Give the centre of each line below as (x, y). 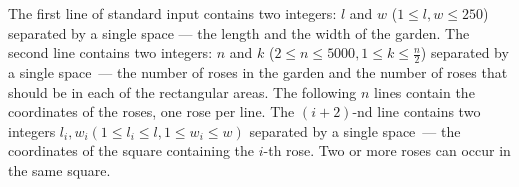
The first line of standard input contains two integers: (172, 13)
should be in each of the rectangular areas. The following (182, 91)
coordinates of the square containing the (131, 150)
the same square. (59, 169)
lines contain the (424, 91)
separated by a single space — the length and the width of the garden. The (239, 32)
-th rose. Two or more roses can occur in (387, 150)
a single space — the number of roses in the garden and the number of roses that (258, 72)
